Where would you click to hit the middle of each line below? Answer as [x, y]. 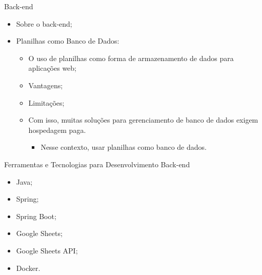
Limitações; [46, 102]
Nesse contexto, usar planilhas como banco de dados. [124, 147]
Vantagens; [46, 85]
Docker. [28, 268]
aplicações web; [52, 68]
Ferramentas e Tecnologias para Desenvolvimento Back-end [97, 164]
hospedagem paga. [57, 130]
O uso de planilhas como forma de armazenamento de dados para [131, 58]
